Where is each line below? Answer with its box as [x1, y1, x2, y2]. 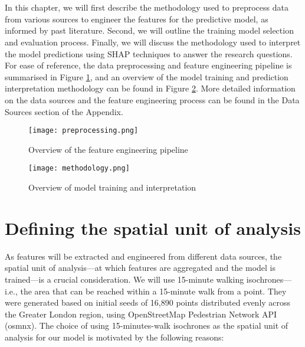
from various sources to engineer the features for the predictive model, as [5, 12, 268, 25]
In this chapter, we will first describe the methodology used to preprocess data [5, 1, 288, 14]
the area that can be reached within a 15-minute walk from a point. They [20, 284, 287, 297]
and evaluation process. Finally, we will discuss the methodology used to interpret [5, 35, 301, 48]
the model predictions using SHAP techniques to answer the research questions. [5, 47, 293, 60]
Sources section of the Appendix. [5, 105, 123, 117]
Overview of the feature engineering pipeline [28, 143, 188, 155]
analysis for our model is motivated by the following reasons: [5, 330, 224, 343]
